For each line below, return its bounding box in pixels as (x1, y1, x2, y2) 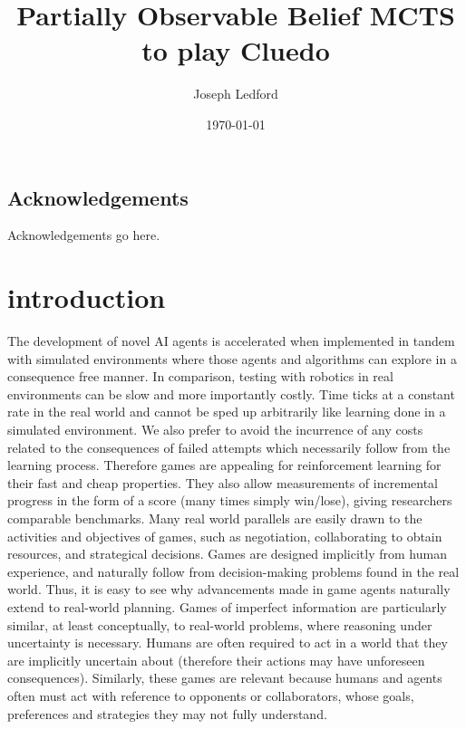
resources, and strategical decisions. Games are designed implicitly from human (7, 544, 447, 563)
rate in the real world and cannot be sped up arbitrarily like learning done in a (7, 402, 446, 421)
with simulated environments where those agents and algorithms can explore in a (7, 349, 457, 368)
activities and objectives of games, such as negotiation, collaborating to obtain (7, 526, 442, 545)
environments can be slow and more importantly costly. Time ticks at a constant (7, 384, 455, 403)
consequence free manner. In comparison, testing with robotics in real (7, 367, 393, 386)
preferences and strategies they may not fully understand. (7, 704, 327, 723)
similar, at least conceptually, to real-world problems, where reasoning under (7, 615, 432, 634)
